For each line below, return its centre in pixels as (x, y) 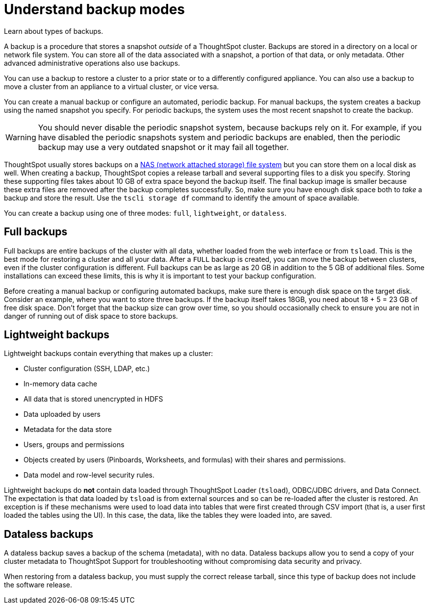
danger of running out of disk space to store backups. (91, 316)
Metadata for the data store (68, 430)
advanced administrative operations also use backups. (92, 63)
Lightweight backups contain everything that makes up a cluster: (109, 354)
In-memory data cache (61, 384)
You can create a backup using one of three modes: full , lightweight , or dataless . (145, 213)
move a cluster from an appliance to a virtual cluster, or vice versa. (112, 86)
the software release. (38, 585)
